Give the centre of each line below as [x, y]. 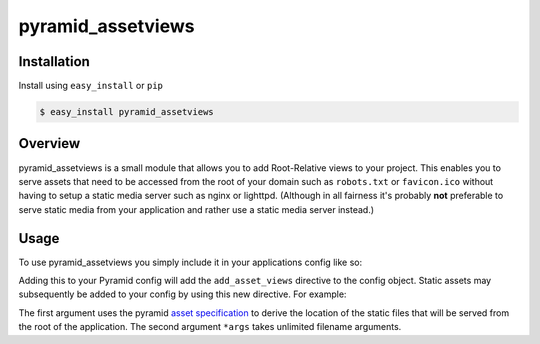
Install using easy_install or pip [91, 86]
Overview [49, 143]
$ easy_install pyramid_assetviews [126, 112]
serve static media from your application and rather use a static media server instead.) [196, 209]
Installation [54, 61]
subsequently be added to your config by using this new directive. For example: [182, 294]
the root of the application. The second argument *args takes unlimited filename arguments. [210, 327]
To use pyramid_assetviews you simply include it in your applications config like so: [190, 262]
